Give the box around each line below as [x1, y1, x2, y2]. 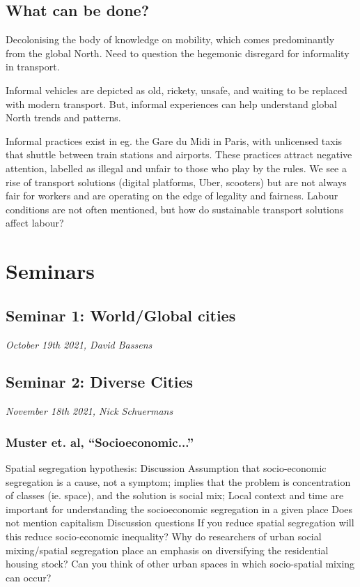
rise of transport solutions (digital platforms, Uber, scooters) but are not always [6, 174, 347, 189]
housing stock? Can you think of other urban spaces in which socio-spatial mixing [6, 556, 355, 571]
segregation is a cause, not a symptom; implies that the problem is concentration [6, 474, 351, 489]
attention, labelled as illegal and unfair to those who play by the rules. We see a [6, 160, 347, 175]
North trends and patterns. [6, 110, 121, 125]
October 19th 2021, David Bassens [6, 337, 152, 351]
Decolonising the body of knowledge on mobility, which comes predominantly [6, 32, 335, 47]
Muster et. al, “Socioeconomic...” [6, 433, 194, 450]
